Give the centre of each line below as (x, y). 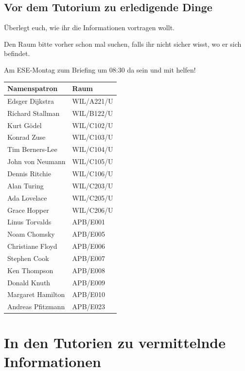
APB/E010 (89, 294)
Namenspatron (33, 88)
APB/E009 (89, 282)
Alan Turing (26, 185)
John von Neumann (36, 161)
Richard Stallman (34, 113)
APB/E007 (89, 258)
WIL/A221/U (93, 101)
